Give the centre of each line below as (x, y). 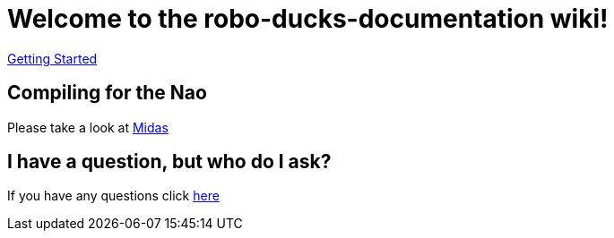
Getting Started (52, 58)
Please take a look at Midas (88, 127)
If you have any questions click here (113, 196)
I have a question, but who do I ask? (169, 162)
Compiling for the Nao (107, 93)
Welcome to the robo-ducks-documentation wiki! (308, 19)
